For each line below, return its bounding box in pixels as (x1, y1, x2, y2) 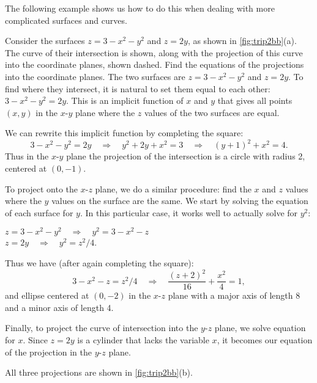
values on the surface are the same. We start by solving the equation (51, 194, 308, 207)
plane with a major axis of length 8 (168, 289, 300, 302)
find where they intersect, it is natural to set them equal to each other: (5, 82, 270, 95)
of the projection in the (5, 345, 92, 358)
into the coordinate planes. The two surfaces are (5, 70, 185, 82)
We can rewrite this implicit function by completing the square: (5, 126, 244, 139)
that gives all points (217, 94, 293, 107)
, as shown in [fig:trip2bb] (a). (187, 34, 297, 47)
